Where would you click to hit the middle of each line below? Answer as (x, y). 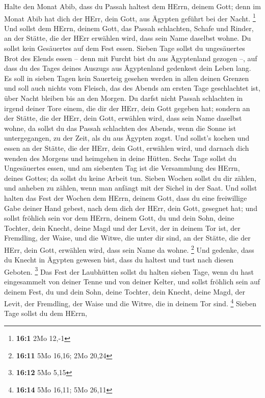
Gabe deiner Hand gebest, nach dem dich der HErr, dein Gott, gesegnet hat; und (131, 208)
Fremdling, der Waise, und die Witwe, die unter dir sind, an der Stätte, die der (127, 238)
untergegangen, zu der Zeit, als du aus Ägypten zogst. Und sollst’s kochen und (127, 138)
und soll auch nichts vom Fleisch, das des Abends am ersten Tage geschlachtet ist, (132, 88)
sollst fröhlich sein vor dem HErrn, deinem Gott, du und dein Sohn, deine (119, 218)
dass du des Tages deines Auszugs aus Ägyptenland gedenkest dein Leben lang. (128, 68)
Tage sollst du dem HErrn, (46, 313)
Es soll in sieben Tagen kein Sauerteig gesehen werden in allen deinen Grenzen (127, 78)
